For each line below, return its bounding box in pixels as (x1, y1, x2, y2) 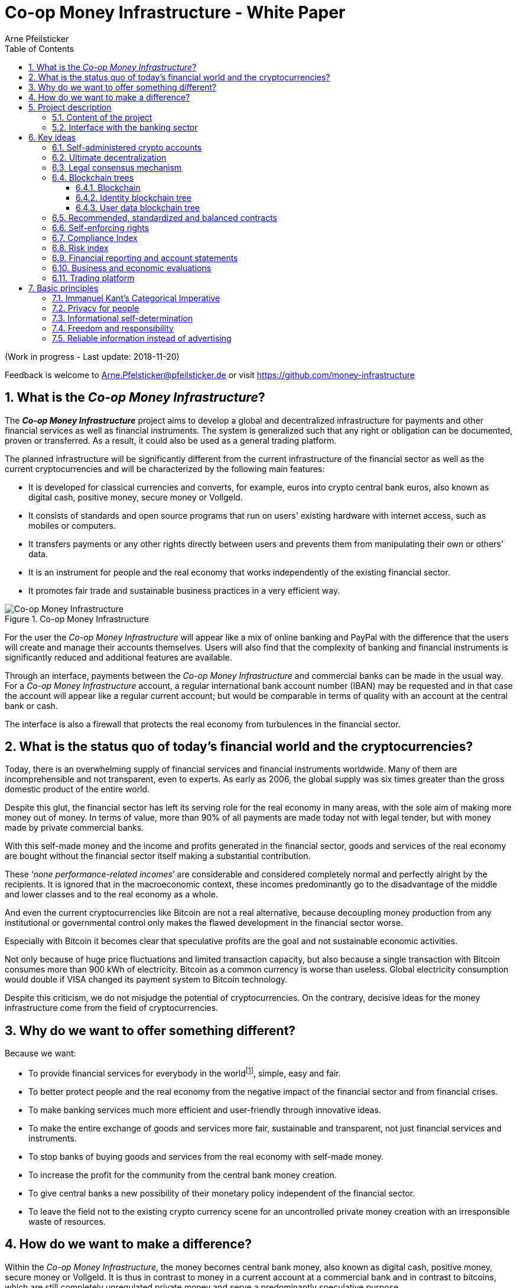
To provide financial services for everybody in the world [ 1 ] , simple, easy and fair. (28, 1066, 341, 1078)
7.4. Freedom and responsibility (52, 323, 174, 333)
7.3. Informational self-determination (52, 313, 193, 323)
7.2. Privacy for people (52, 303, 139, 313)
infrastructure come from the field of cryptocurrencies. (5, 1003, 219, 1013)
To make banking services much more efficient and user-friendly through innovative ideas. (28, 1104, 381, 1115)
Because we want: (5, 1048, 76, 1059)
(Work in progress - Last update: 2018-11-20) (5, 351, 180, 362)
